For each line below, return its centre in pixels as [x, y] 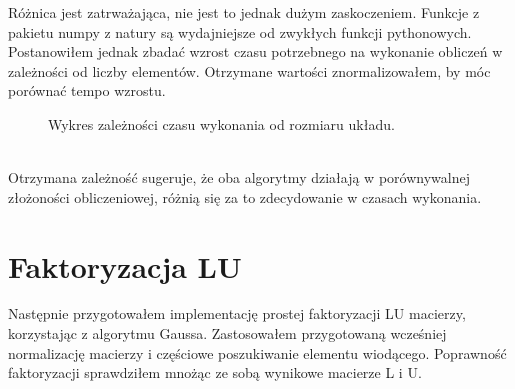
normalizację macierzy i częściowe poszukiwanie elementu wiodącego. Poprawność [257, 352]
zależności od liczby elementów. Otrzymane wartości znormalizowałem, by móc [249, 70]
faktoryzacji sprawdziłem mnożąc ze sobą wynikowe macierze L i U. [215, 372]
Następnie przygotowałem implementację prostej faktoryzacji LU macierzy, [237, 313]
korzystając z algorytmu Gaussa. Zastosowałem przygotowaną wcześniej [227, 333]
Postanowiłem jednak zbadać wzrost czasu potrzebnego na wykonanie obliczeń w [255, 51]
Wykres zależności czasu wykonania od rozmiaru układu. [221, 123]
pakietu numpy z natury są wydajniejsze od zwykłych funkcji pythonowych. [240, 31]
